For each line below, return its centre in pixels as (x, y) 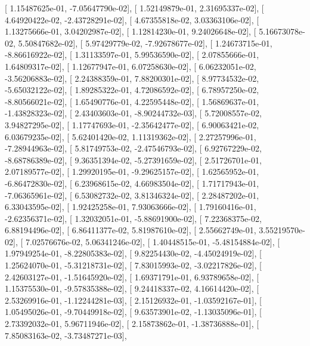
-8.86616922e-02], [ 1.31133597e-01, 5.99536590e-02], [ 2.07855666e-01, (132, 55)
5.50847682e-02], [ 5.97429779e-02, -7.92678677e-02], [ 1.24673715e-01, (145, 43)
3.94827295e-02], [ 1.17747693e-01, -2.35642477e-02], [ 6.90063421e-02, (132, 124)
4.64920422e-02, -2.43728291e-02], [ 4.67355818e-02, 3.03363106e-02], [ (132, 19)
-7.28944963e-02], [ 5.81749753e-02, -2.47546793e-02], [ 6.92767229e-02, (133, 148)
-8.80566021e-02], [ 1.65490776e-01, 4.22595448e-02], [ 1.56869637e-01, (132, 101)
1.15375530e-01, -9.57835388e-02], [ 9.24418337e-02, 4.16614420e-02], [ (132, 288)
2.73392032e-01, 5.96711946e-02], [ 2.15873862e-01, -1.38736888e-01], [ (132, 324)
